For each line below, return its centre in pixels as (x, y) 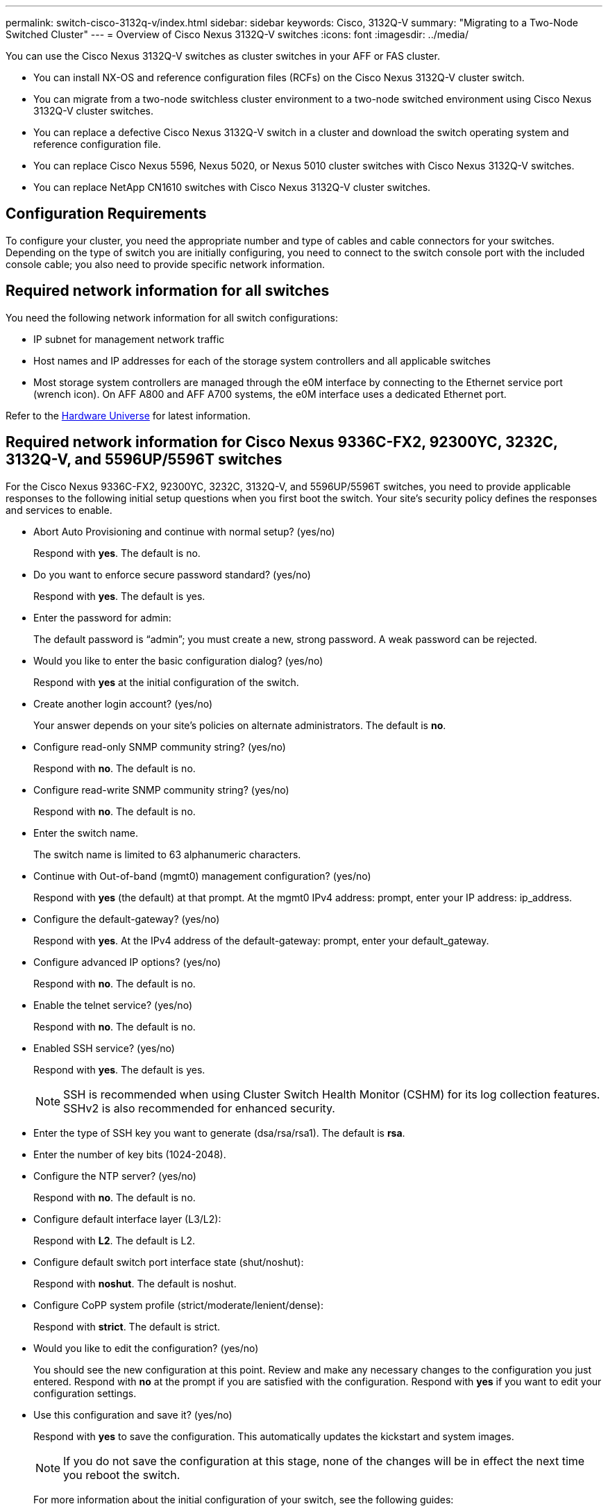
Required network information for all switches (168, 291)
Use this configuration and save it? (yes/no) (133, 1414)
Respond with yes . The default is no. (117, 553)
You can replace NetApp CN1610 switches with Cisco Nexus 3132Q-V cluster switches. (232, 187)
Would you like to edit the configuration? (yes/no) (146, 1348)
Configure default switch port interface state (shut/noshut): (169, 1262)
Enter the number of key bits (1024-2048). (130, 1154)
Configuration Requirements (106, 214)
